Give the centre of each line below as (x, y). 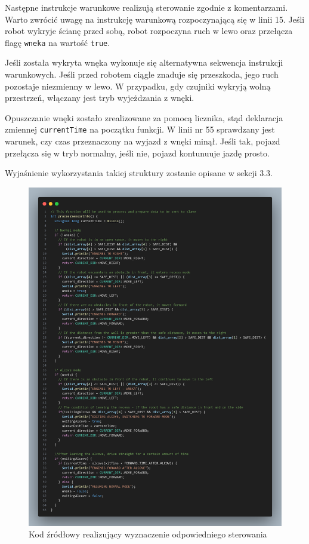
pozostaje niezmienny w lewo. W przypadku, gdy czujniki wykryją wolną (138, 86)
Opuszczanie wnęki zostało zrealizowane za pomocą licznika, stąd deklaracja (144, 117)
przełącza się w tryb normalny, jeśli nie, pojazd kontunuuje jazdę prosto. (137, 153)
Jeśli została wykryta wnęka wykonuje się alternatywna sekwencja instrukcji (144, 62)
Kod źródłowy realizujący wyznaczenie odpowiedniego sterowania (148, 534)
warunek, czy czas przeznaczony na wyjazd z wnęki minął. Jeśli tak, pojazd (143, 141)
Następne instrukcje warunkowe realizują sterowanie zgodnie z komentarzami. (146, 7)
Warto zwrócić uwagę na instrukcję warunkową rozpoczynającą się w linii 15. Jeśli (155, 19)
